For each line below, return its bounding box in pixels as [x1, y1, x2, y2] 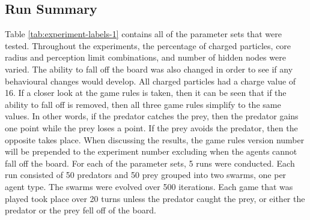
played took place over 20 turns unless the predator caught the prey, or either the [5, 192, 305, 204]
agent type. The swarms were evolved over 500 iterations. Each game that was [5, 180, 293, 192]
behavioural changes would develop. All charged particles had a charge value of [5, 74, 296, 87]
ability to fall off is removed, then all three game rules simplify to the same [5, 98, 281, 110]
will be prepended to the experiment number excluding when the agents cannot [5, 145, 297, 158]
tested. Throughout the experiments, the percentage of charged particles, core [5, 39, 291, 52]
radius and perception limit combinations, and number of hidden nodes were [5, 51, 286, 64]
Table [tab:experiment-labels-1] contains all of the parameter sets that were [5, 28, 282, 40]
